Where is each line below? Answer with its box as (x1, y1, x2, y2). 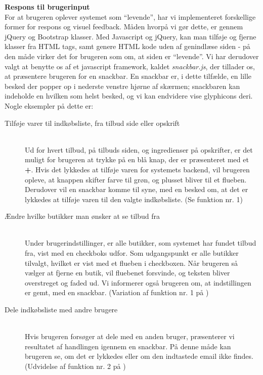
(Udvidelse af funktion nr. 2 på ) (25, 361, 126, 371)
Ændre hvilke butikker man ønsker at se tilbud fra (5, 211, 160, 221)
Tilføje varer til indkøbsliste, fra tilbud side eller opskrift (5, 117, 180, 128)
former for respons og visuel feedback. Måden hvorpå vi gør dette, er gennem (5, 21, 243, 32)
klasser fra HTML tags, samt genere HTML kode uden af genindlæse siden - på (5, 41, 250, 52)
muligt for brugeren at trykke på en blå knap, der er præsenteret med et (25, 154, 249, 165)
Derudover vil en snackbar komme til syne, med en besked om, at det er (25, 184, 248, 195)
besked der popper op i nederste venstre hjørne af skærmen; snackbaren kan (5, 80, 240, 91)
